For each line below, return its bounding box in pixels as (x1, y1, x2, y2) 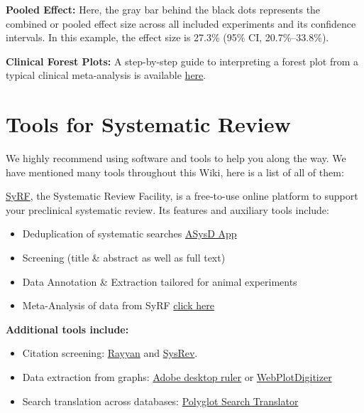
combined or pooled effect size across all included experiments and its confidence (6, 16, 356, 31)
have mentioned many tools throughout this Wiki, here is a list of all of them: (6, 164, 344, 179)
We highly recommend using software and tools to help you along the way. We (6, 151, 346, 166)
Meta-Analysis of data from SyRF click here (22, 298, 214, 313)
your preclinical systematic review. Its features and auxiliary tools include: (6, 202, 329, 217)
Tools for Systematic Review (6, 109, 291, 139)
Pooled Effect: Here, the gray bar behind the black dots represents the (6, 2, 321, 16)
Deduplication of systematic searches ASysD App (22, 226, 237, 241)
